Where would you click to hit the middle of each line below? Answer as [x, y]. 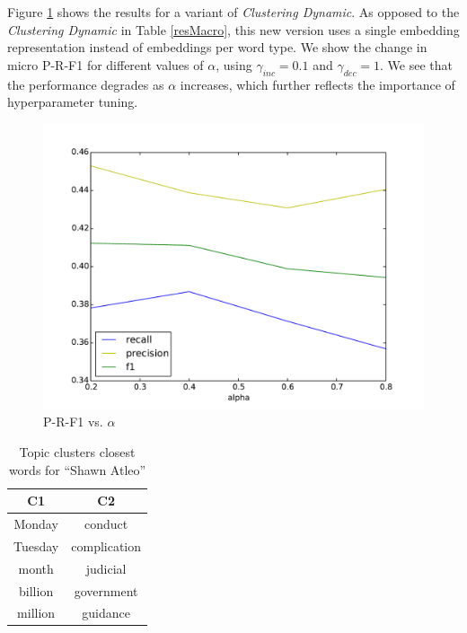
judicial [106, 568]
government [106, 590]
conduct [106, 523]
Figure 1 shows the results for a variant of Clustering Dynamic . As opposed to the [233, 12]
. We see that [417, 64]
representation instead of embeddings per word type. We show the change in [217, 47]
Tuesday [36, 545]
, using [234, 64]
